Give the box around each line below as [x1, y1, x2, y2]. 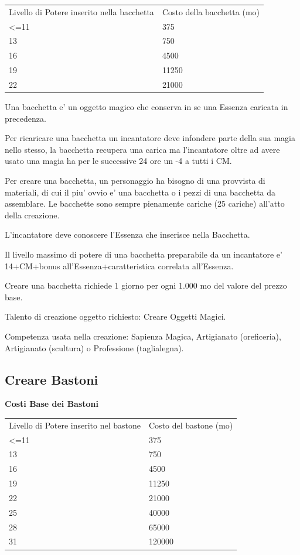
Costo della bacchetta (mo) [162, 5, 260, 18]
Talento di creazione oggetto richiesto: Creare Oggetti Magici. [5, 310, 226, 323]
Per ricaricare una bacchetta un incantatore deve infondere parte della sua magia [5, 132, 295, 144]
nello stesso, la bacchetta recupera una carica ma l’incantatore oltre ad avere [5, 143, 280, 155]
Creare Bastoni [5, 370, 98, 388]
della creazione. [5, 208, 60, 221]
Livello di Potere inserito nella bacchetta [9, 5, 154, 18]
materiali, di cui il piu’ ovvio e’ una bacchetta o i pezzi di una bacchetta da [5, 186, 276, 198]
